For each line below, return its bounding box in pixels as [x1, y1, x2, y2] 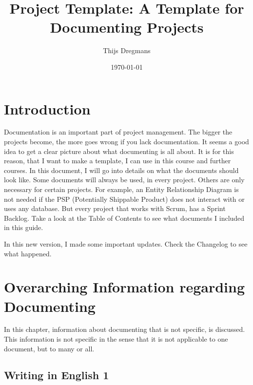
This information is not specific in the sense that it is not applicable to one [4, 334, 228, 344]
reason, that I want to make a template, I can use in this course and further [4, 155, 231, 166]
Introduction [4, 98, 91, 118]
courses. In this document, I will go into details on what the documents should [4, 165, 239, 175]
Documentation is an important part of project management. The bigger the [4, 127, 233, 137]
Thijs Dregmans [103, 45, 151, 56]
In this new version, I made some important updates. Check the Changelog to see [4, 238, 248, 249]
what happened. [4, 248, 52, 258]
